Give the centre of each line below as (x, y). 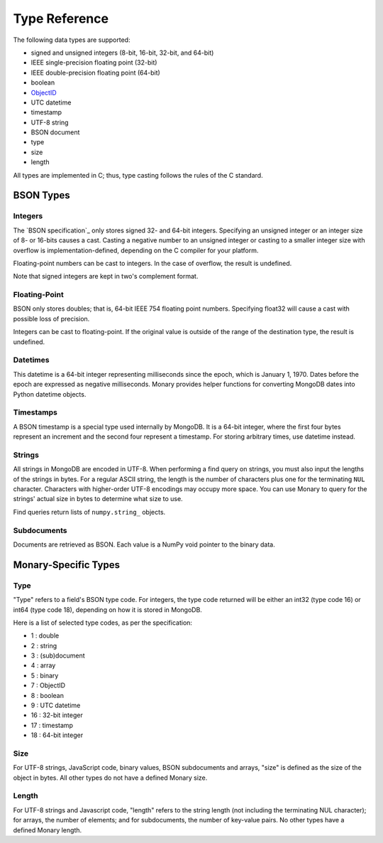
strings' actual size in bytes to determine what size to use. (98, 499)
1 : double (45, 635)
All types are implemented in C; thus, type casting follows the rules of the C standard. (138, 175)
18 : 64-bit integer (57, 735)
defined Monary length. (48, 830)
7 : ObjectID (48, 685)
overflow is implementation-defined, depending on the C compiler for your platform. (136, 250)
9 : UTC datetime (56, 705)
